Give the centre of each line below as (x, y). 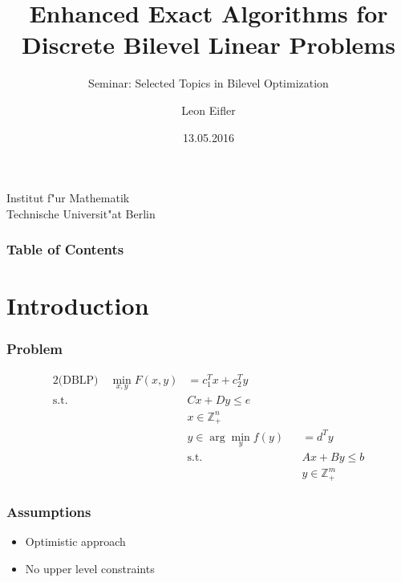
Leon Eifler (209, 110)
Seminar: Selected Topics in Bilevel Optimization (209, 83)
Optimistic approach (75, 541)
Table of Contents (65, 249)
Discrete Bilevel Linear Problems (209, 45)
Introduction (78, 305)
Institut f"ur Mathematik (68, 198)
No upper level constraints (90, 568)
